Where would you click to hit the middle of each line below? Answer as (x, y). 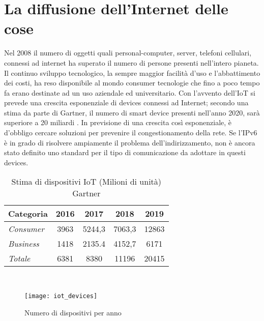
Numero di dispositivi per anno (73, 312)
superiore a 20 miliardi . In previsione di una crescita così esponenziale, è (118, 122)
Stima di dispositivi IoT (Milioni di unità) (86, 182)
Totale (19, 258)
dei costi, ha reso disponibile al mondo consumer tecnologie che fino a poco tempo (132, 83)
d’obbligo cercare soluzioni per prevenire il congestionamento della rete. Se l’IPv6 (131, 133)
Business (24, 244)
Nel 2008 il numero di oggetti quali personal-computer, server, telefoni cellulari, (128, 53)
